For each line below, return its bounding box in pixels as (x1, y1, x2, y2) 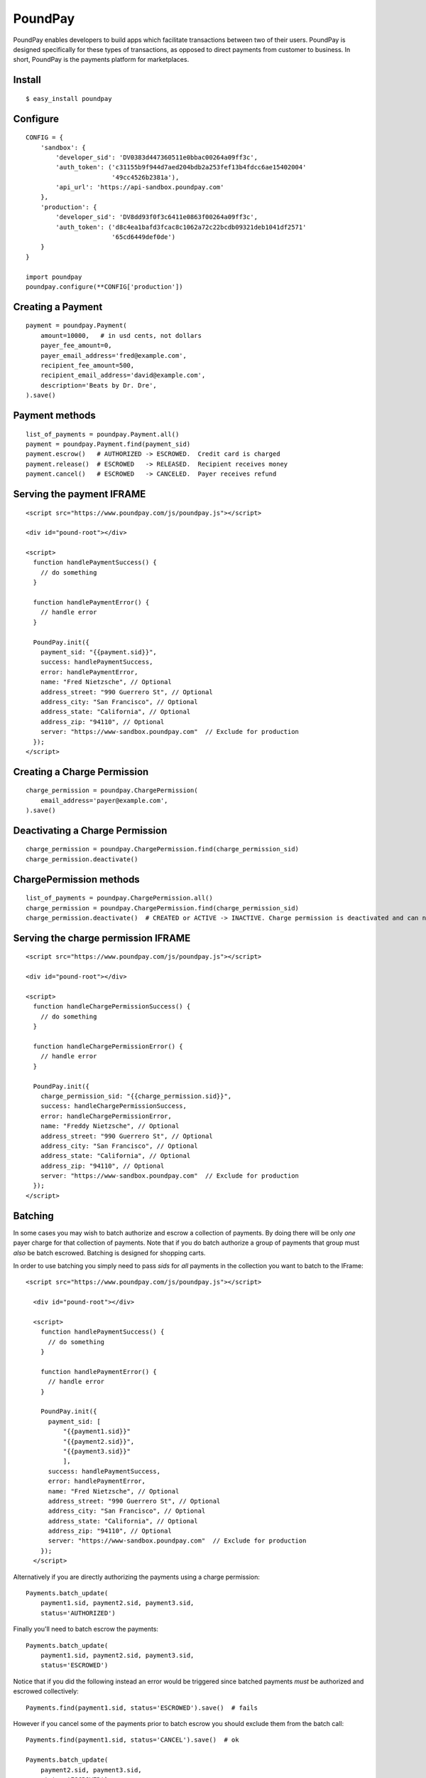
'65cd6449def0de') (111, 233, 176, 241)
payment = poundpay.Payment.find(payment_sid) (26, 440, 191, 448)
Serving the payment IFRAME (13, 488, 146, 500)
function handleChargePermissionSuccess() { (33, 1003, 191, 1011)
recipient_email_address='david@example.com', (40, 371, 206, 380)
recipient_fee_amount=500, (40, 361, 135, 369)
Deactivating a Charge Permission (13, 824, 168, 836)
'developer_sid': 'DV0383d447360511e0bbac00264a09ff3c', (55, 153, 258, 161)
